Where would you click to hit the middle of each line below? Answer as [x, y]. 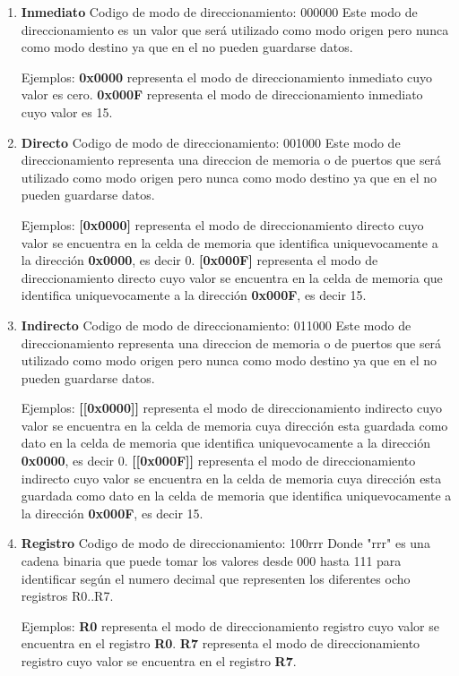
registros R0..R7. [67, 596]
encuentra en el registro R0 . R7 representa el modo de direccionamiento [221, 643]
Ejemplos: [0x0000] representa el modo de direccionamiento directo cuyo [222, 224]
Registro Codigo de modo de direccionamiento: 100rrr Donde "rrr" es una [225, 543]
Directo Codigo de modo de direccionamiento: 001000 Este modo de [211, 142]
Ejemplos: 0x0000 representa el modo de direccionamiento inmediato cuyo [227, 77]
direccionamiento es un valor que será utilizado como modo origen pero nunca [235, 29]
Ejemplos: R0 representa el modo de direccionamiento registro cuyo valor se [230, 625]
